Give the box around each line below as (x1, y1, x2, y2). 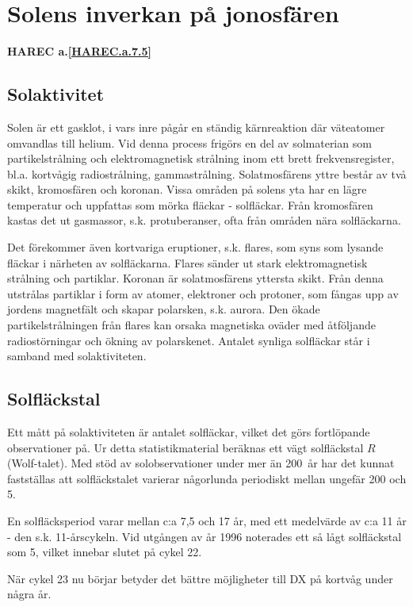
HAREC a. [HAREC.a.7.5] (7, 43, 152, 60)
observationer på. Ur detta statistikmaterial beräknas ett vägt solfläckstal (7, 439, 364, 455)
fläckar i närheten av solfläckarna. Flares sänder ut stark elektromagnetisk (7, 254, 368, 271)
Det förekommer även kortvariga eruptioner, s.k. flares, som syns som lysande (7, 239, 384, 255)
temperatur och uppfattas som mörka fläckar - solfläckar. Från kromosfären (7, 196, 373, 213)
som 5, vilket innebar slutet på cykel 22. (7, 544, 202, 560)
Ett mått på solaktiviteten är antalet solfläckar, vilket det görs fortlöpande (7, 424, 370, 440)
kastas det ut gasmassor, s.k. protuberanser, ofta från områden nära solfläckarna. (7, 212, 401, 229)
